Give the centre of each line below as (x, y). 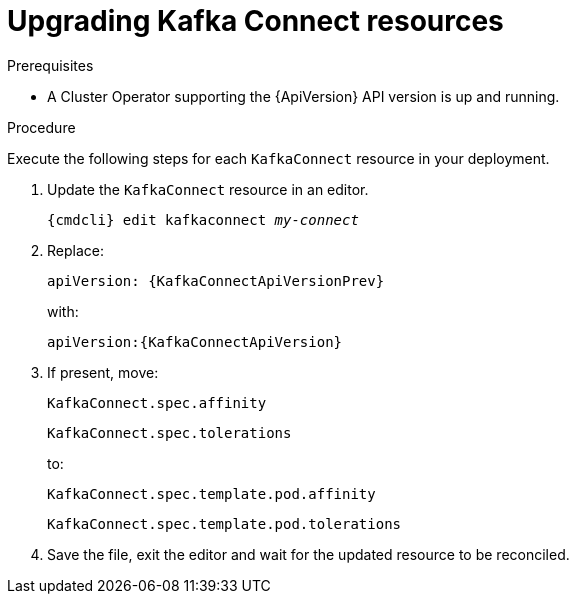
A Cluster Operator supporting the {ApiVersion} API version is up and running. (303, 96)
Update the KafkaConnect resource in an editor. (208, 189)
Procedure (41, 127)
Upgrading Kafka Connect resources (255, 21)
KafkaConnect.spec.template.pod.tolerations (224, 523)
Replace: (75, 250)
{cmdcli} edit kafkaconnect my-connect (203, 219)
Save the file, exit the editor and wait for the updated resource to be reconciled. (308, 554)
